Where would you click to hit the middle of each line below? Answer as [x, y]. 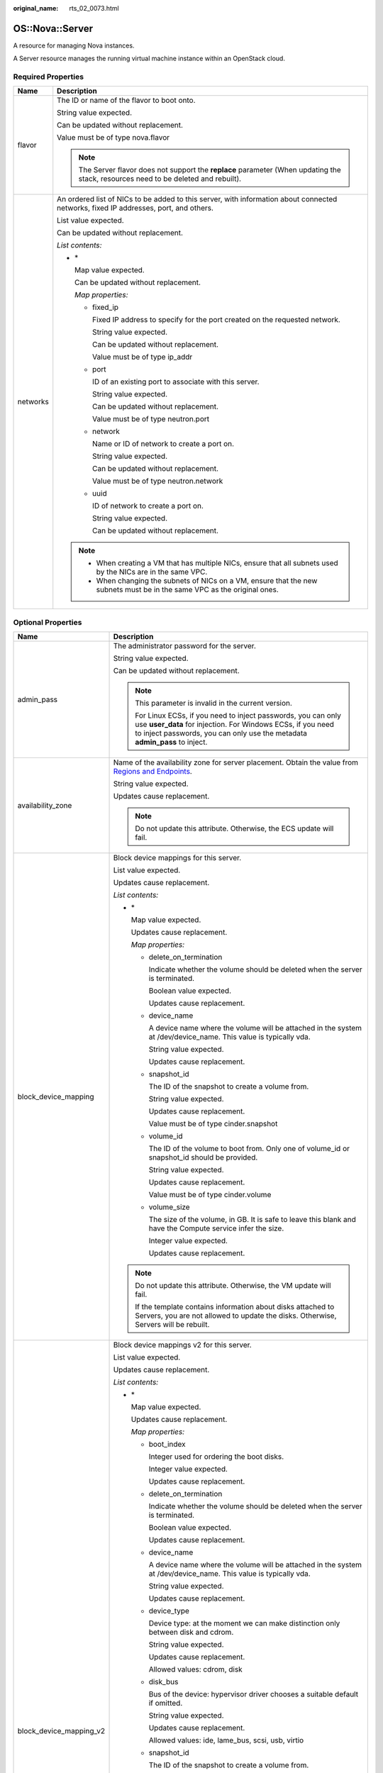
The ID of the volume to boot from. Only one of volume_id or [249, 1149]
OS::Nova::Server [53, 28]
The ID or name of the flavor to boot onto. [126, 101]
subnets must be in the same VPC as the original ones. [188, 590]
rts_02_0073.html [94, 8]
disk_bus [163, 1682]
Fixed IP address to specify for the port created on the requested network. [216, 320]
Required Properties [49, 77]
